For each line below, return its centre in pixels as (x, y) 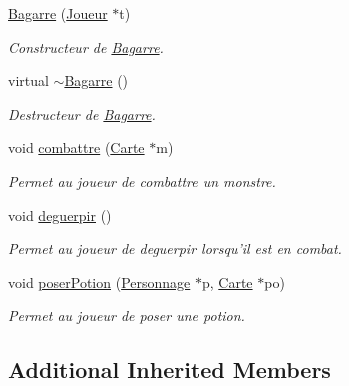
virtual (28, 80)
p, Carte (227, 281)
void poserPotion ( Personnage (99, 281)
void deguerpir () (60, 214)
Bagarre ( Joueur (58, 13)
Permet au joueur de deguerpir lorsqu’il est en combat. (175, 248)
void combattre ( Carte (76, 147)
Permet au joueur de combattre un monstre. (142, 180)
